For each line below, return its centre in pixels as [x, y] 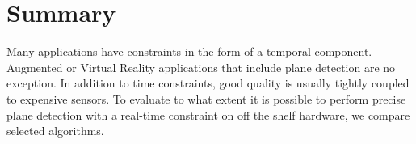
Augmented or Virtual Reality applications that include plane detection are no [201, 67]
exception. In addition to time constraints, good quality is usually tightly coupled [208, 83]
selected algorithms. [55, 131]
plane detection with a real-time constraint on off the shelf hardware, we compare [208, 114]
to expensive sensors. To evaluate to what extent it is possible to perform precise [206, 98]
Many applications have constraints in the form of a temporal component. [189, 51]
